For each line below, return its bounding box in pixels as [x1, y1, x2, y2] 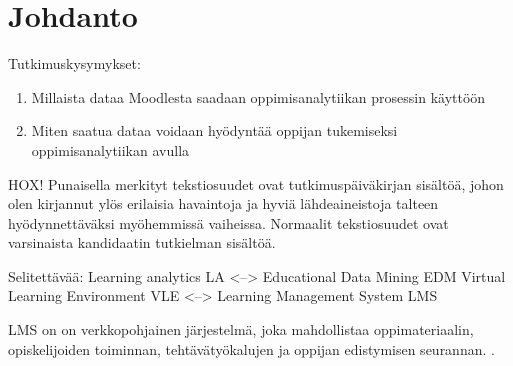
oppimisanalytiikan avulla [31, 139, 190, 160]
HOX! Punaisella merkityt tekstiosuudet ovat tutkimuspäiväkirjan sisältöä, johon [8, 173, 504, 194]
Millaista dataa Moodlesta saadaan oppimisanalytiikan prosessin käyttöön [31, 86, 486, 107]
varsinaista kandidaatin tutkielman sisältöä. [8, 232, 276, 253]
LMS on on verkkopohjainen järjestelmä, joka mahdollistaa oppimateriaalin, [8, 319, 474, 340]
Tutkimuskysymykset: [8, 53, 141, 74]
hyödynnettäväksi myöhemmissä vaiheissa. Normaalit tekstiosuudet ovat [8, 212, 449, 233]
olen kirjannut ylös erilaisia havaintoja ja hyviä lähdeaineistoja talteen [8, 193, 439, 214]
